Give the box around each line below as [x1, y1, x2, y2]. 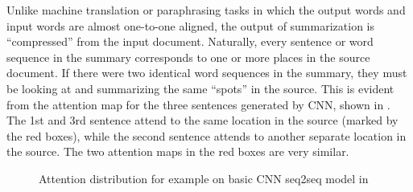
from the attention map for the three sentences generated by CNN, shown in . [6, 96, 390, 112]
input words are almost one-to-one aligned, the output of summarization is [6, 17, 374, 34]
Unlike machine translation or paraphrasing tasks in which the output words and [6, 2, 406, 18]
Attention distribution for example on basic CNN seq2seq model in [39, 170, 369, 186]
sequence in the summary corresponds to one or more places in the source [6, 48, 370, 65]
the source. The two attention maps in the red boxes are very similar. [6, 143, 349, 160]
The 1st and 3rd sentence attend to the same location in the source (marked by [6, 112, 399, 129]
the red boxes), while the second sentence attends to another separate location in [6, 127, 407, 144]
